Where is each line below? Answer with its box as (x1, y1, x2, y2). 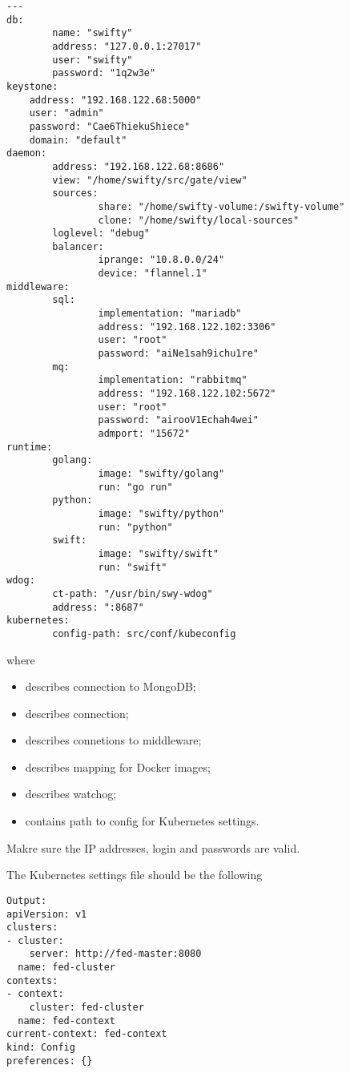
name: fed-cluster (18, 962, 116, 974)
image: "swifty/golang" (98, 467, 225, 479)
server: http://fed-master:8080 (29, 948, 202, 960)
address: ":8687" (52, 601, 144, 613)
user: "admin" (29, 107, 104, 119)
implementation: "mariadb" (98, 308, 242, 320)
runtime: (6, 441, 53, 453)
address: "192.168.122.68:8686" (52, 160, 225, 172)
